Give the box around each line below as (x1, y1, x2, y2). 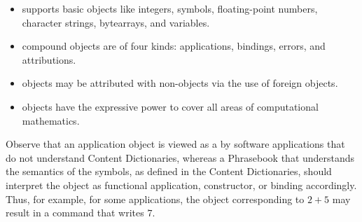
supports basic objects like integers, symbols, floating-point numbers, (22, 1, 318, 15)
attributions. (22, 52, 76, 67)
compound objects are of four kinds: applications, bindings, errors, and (22, 39, 326, 53)
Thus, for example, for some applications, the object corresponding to (6, 191, 305, 206)
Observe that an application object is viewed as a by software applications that (6, 137, 345, 151)
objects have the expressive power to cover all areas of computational (22, 99, 319, 113)
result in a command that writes (6, 205, 144, 220)
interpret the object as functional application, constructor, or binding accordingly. (6, 177, 357, 192)
